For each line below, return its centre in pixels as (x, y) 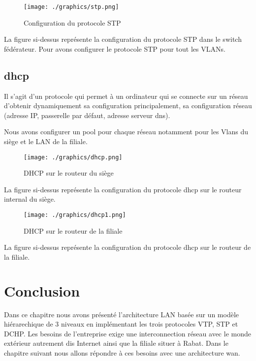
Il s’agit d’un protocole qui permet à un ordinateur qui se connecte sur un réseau (126, 96)
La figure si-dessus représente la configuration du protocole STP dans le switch (123, 39)
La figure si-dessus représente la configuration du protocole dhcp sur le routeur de (128, 247)
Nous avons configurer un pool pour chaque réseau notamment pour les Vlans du (126, 132)
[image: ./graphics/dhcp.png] (73, 157)
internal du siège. (30, 199)
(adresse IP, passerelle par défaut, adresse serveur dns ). (87, 115)
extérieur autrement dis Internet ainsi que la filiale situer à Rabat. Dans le (116, 343)
